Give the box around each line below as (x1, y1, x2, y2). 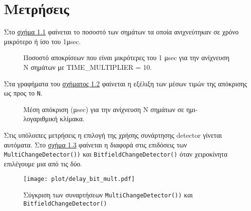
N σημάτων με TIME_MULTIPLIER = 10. (23, 62, 152, 72)
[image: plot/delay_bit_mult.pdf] (23, 176, 135, 183)
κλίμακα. (60, 114, 85, 124)
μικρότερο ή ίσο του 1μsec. (4, 36, 81, 46)
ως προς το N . (4, 88, 43, 98)
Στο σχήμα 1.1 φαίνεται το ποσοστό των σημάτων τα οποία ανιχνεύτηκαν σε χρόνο (4, 27, 239, 37)
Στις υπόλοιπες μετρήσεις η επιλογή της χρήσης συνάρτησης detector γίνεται (4, 130, 222, 140)
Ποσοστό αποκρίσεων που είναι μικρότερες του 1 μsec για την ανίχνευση (23, 52, 230, 63)
